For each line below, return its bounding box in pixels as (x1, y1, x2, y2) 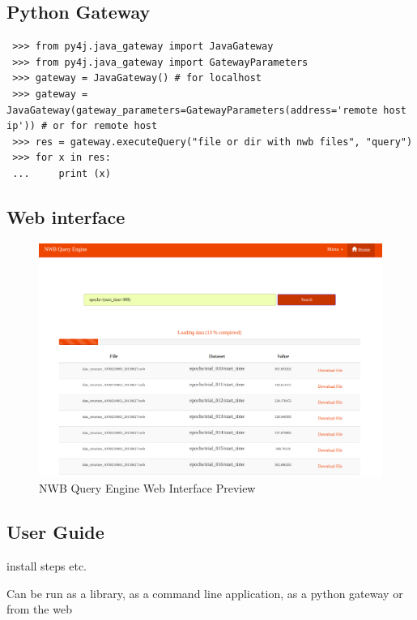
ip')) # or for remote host (6, 120, 158, 132)
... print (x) (12, 167, 111, 179)
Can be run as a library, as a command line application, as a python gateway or (6, 584, 403, 601)
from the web (6, 601, 72, 618)
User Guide (6, 519, 104, 545)
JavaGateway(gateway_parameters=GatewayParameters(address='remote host (6, 104, 406, 116)
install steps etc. (6, 557, 87, 574)
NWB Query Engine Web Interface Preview (39, 480, 256, 497)
